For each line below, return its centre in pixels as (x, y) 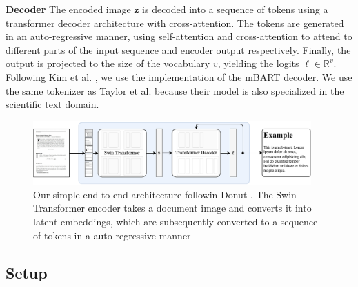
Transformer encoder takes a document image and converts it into (172, 208)
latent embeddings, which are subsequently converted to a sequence (176, 221)
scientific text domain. (52, 104)
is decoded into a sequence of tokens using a (235, 9)
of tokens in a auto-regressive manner (112, 235)
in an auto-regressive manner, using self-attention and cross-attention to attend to (179, 36)
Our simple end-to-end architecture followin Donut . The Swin (165, 194)
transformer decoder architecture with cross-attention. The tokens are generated (175, 22)
